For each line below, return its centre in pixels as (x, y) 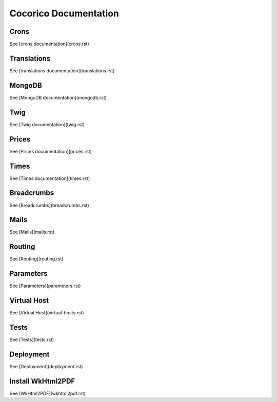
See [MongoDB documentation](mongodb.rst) (58, 97)
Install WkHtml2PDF (42, 381)
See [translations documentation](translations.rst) (62, 71)
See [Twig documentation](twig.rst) (47, 124)
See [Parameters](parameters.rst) (45, 286)
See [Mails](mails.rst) (32, 232)
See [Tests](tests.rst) (32, 340)
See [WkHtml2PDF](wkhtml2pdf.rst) (47, 393)
